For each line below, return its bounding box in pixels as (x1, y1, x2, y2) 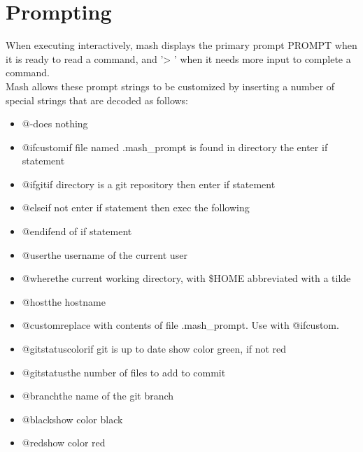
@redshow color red (22, 435, 106, 450)
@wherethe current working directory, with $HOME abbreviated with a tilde (22, 271, 351, 285)
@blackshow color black (22, 411, 123, 426)
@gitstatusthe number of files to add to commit (22, 365, 226, 379)
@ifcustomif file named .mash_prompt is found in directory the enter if (22, 139, 328, 154)
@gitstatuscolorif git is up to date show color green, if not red (22, 341, 287, 356)
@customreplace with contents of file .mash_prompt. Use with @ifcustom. (22, 318, 339, 332)
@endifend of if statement (22, 224, 132, 239)
